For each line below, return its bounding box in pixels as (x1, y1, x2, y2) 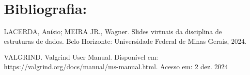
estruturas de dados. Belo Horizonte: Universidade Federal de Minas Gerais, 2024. (4, 36, 247, 46)
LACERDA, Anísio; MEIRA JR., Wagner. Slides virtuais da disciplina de (4, 26, 222, 37)
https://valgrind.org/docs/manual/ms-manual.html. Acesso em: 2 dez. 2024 (4, 61, 228, 71)
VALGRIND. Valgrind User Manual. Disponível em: (4, 52, 158, 62)
